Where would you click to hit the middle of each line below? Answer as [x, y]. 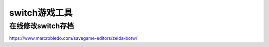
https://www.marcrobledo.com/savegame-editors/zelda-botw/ [73, 38]
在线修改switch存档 [42, 26]
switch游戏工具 [41, 13]
